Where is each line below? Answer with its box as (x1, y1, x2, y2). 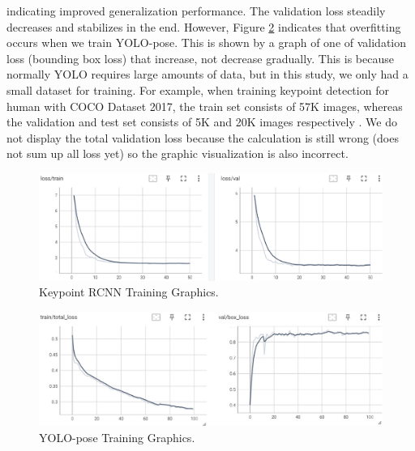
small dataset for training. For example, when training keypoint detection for (6, 81, 389, 98)
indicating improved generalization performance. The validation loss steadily (6, 2, 386, 19)
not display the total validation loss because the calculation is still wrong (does (6, 129, 399, 146)
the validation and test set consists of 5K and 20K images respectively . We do (6, 113, 397, 130)
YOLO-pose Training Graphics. (39, 428, 195, 445)
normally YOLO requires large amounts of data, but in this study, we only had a (6, 66, 409, 83)
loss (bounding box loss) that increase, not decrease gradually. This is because (6, 49, 394, 66)
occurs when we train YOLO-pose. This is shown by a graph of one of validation (6, 34, 407, 51)
